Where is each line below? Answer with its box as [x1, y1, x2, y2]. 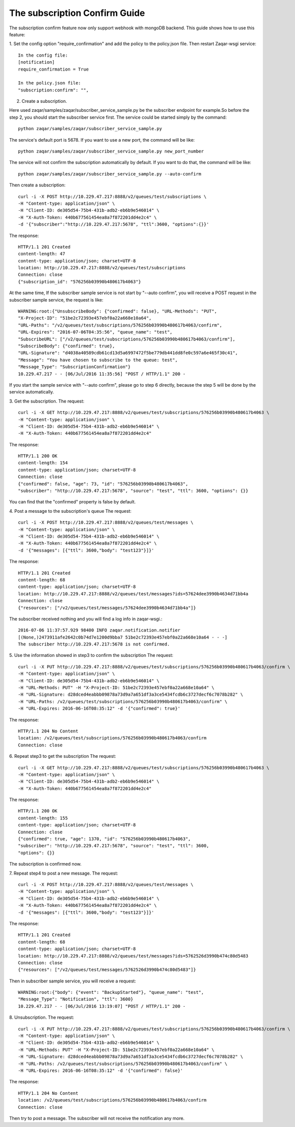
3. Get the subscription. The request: [9, 398, 84, 404]
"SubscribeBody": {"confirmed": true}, [18, 343, 115, 349]
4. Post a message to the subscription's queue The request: [9, 508, 132, 514]
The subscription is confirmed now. [9, 861, 82, 867]
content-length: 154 [18, 460, 68, 466]
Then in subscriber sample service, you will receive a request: [9, 978, 136, 984]
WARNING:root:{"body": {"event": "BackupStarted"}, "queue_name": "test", [18, 989, 204, 995]
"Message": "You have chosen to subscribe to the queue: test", [18, 357, 178, 363]
